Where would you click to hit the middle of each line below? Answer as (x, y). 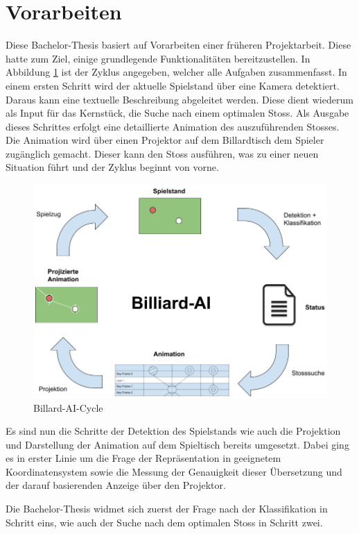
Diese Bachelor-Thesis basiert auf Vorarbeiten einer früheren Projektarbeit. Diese (178, 45)
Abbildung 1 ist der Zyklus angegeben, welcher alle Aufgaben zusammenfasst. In (176, 72)
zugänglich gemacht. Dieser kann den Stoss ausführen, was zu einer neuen (162, 153)
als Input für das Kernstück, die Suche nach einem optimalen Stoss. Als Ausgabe (177, 113)
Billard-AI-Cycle (68, 407)
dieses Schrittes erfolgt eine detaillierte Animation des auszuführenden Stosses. (173, 126)
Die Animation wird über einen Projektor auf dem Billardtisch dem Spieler (165, 140)
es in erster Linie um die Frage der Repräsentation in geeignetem (143, 458)
